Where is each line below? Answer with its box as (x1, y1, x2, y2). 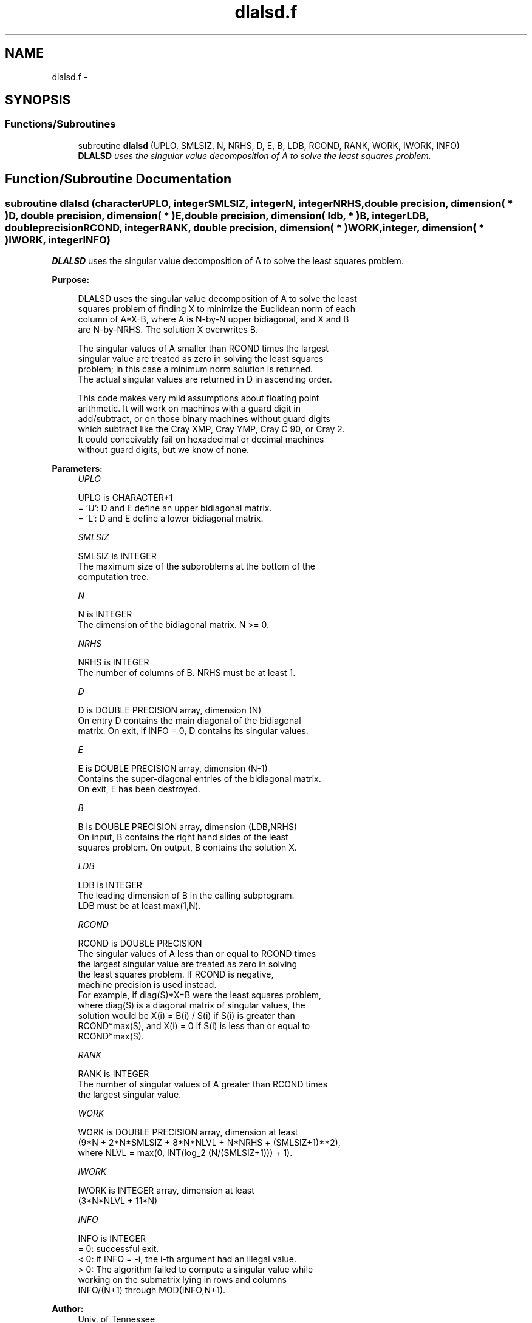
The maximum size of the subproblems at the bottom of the (78, 561, 316, 572)
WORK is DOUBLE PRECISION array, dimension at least (78, 1127, 298, 1138)
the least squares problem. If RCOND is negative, (78, 969, 274, 980)
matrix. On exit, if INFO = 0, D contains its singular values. (78, 726, 309, 736)
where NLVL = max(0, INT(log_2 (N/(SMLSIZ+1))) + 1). (78, 1148, 293, 1158)
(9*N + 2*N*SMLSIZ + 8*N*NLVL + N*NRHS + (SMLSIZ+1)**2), (78, 1137, 341, 1148)
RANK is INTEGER (78, 1069, 149, 1080)
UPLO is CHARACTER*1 (78, 492, 173, 503)
